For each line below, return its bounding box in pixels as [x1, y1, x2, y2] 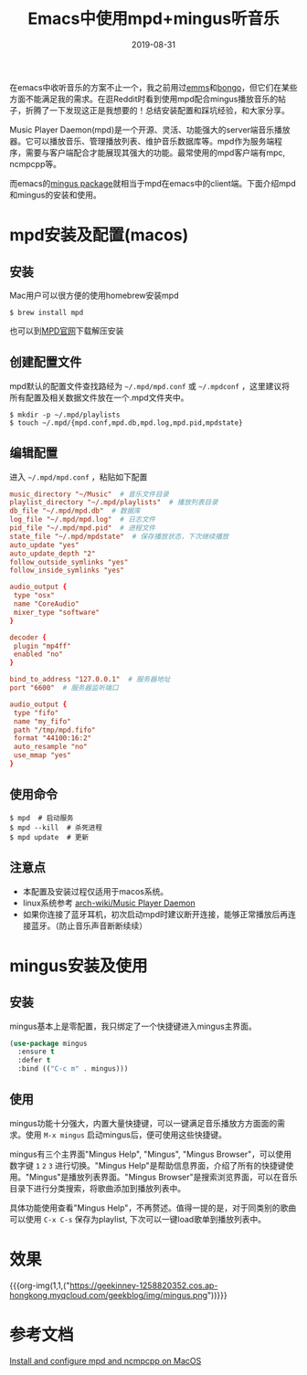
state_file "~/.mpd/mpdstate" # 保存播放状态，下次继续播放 [9, 532, 229, 541]
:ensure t [17, 1047, 55, 1056]
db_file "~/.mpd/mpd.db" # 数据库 [9, 506, 142, 516]
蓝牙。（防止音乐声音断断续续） [30, 920, 148, 931]
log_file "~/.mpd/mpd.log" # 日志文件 [9, 515, 156, 524]
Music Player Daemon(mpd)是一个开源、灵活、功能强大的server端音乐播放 [9, 124, 291, 135]
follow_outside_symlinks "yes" [9, 557, 129, 566]
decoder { [9, 632, 48, 642]
